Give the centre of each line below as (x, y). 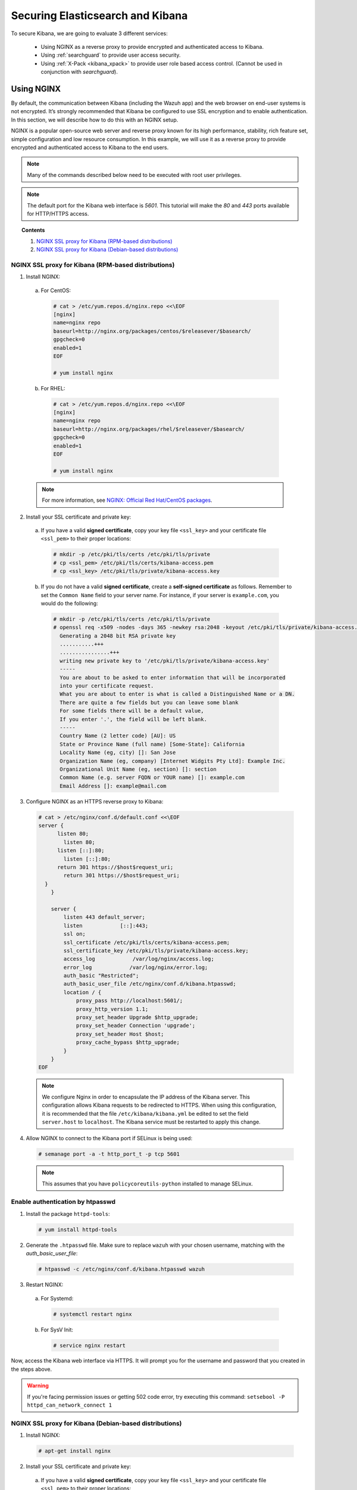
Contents (33, 230)
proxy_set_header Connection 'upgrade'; (136, 1026)
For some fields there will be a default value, (132, 711)
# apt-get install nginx (75, 1451)
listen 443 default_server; (104, 917)
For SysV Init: (57, 1330)
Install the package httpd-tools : (68, 1213)
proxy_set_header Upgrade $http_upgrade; (137, 1017)
